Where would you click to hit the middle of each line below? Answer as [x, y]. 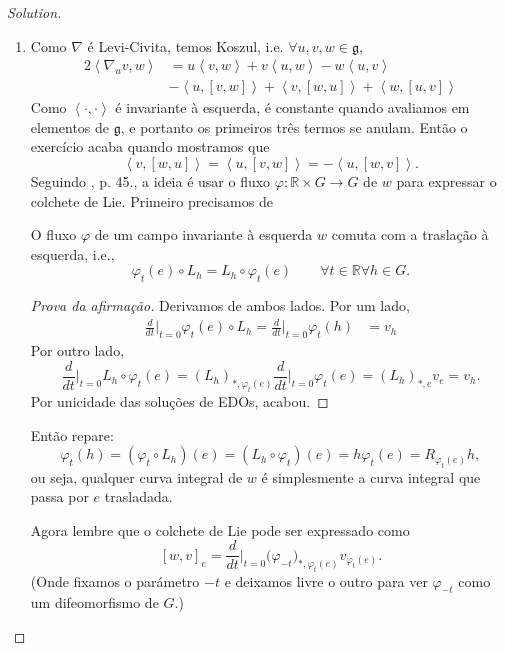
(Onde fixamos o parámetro [115, 580]
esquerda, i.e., [72, 253]
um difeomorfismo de [94, 602]
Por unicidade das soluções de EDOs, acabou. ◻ [179, 400]
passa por [59, 496]
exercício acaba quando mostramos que [150, 146]
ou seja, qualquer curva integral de [136, 476]
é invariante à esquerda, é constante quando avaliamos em [292, 107]
